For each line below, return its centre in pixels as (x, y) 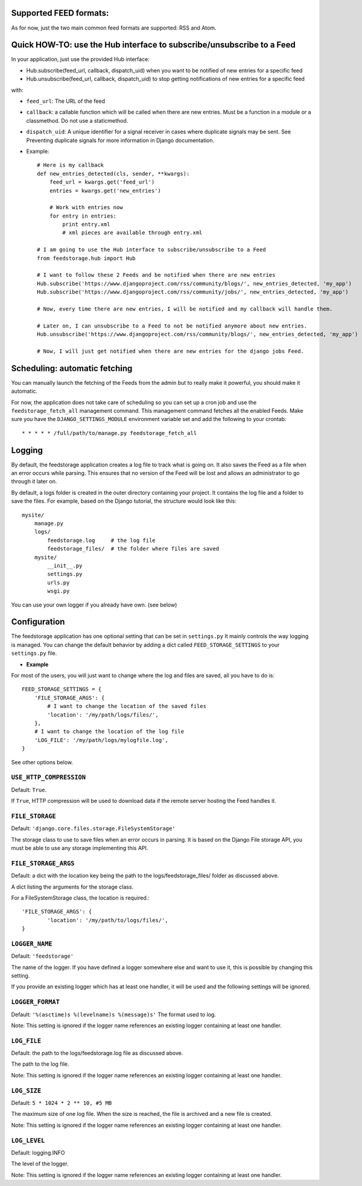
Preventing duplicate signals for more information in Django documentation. (120, 140)
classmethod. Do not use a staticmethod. (77, 120)
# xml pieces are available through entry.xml (132, 233)
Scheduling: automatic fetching (72, 368)
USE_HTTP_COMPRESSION (48, 778)
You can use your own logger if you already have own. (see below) (94, 605)
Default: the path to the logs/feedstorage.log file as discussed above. (97, 1053)
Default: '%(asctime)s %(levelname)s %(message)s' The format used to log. (114, 1014)
